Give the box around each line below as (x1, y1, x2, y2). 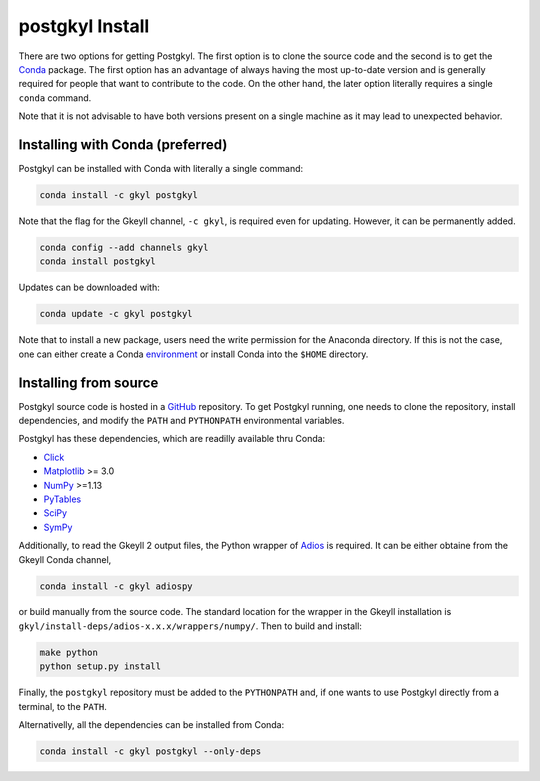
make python (39, 646, 99, 658)
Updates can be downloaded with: (18, 281, 160, 294)
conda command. (18, 91, 92, 104)
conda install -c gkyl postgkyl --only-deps (39, 746, 262, 757)
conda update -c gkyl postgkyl (39, 308, 194, 320)
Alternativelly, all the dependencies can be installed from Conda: (18, 719, 285, 731)
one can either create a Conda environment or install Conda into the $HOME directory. (18, 348, 369, 360)
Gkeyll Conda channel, (18, 553, 112, 565)
